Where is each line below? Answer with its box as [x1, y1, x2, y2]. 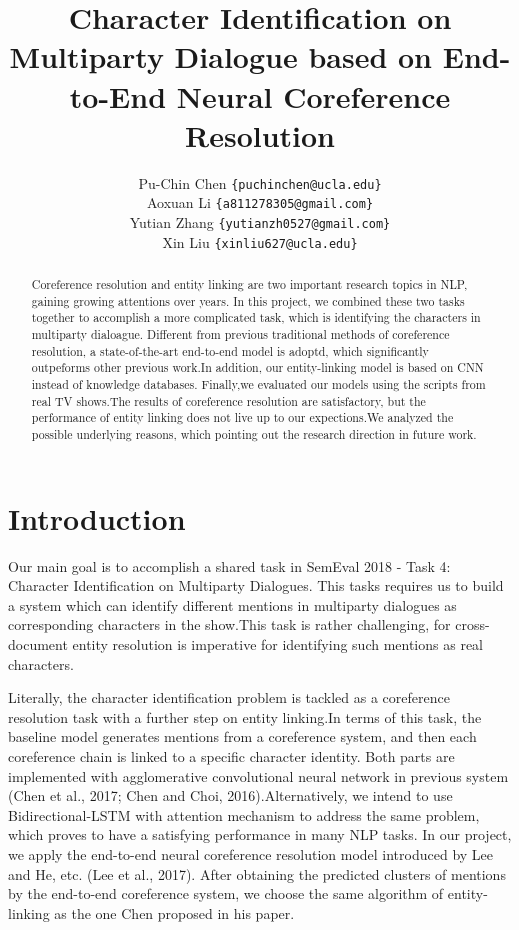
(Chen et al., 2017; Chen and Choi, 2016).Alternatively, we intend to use [8, 785, 453, 806]
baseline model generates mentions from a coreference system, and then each [8, 726, 477, 747]
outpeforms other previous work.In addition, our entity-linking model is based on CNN [31, 359, 484, 376]
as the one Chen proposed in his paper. [54, 902, 295, 923]
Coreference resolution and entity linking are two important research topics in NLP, [31, 276, 468, 293]
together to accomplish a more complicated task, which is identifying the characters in [31, 309, 481, 326]
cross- [455, 614, 490, 635]
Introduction [8, 497, 186, 538]
